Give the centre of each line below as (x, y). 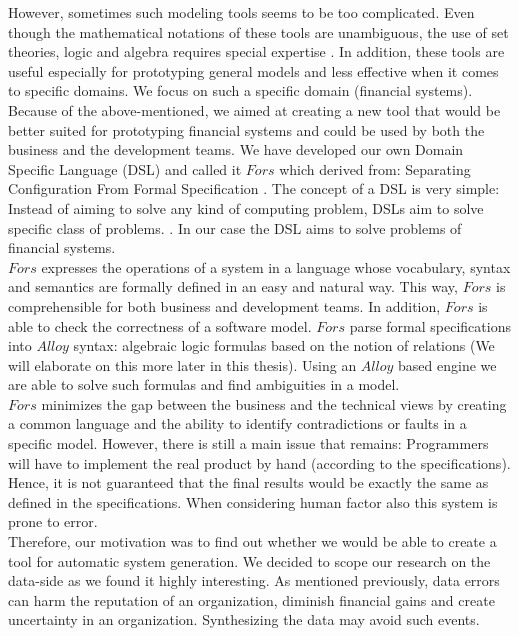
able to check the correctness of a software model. (160, 325)
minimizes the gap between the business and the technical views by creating (274, 403)
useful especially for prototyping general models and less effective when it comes (253, 70)
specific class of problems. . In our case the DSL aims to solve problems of (235, 227)
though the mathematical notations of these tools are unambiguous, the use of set (258, 31)
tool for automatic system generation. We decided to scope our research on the (249, 560)
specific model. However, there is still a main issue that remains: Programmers (248, 443)
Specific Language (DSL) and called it (125, 168)
